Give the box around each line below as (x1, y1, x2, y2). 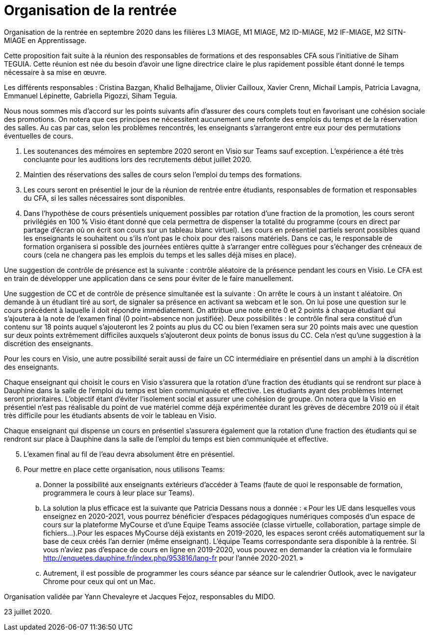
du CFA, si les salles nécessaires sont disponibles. (24, 193, 186, 202)
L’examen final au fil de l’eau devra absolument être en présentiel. (24, 449, 235, 458)
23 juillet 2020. (4, 607, 52, 616)
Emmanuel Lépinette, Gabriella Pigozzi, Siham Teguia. (4, 91, 177, 100)
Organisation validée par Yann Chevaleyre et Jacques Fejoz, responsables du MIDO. (4, 592, 275, 601)
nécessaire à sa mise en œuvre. (4, 68, 107, 76)
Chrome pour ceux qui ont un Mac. (43, 577, 156, 586)
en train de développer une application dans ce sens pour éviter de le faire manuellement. (4, 274, 294, 282)
